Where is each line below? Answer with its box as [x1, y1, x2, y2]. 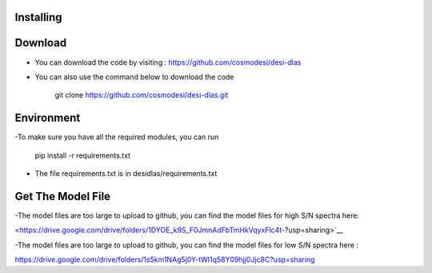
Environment [14, 111, 81, 125]
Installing [14, 10, 63, 24]
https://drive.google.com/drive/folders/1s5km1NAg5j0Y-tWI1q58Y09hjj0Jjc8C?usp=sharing [14, 255, 315, 264]
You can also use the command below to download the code [34, 72, 234, 82]
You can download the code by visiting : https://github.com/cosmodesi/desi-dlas [34, 57, 302, 67]
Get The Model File [14, 189, 111, 203]
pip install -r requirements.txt [34, 151, 131, 160]
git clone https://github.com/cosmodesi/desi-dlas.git [54, 90, 229, 100]
